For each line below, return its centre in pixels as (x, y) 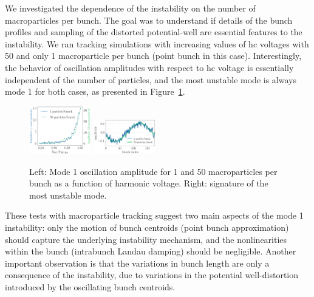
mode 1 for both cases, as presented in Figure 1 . (95, 91)
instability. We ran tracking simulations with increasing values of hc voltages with (157, 43)
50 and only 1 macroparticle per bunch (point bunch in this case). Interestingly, (153, 56)
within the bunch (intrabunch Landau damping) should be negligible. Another (151, 251)
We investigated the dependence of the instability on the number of (130, 8)
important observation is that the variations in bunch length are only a (137, 263)
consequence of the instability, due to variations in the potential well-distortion (152, 275)
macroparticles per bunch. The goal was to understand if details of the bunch (149, 20)
